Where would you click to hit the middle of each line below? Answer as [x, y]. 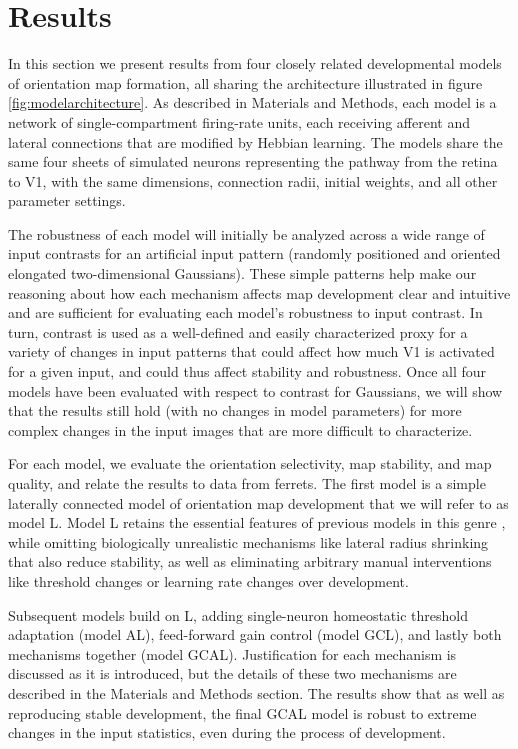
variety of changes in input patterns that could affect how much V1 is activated [251, 351]
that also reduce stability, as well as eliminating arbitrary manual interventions [250, 561]
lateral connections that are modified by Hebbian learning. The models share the [255, 141]
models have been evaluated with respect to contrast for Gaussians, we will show [255, 390]
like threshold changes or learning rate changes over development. [208, 580]
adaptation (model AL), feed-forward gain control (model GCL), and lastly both [255, 634]
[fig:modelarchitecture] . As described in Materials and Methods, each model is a [252, 102]
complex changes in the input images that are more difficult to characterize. [240, 429]
